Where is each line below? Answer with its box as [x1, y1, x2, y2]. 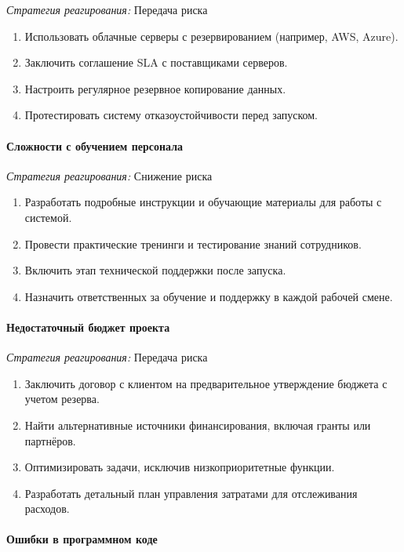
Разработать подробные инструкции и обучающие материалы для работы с [24, 194, 382, 210]
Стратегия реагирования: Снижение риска [6, 167, 213, 183]
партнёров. [24, 432, 76, 448]
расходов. [24, 500, 70, 517]
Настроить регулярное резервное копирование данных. [24, 80, 286, 96]
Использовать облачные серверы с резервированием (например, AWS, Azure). [24, 27, 399, 44]
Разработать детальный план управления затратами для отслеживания [24, 485, 358, 501]
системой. [24, 209, 72, 225]
